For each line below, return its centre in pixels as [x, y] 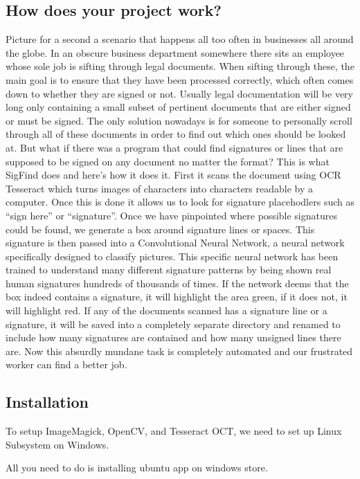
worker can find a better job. [66, 364]
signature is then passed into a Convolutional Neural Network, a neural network [175, 243]
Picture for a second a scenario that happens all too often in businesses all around [180, 39]
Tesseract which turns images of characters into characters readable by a [160, 188]
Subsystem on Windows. [57, 444]
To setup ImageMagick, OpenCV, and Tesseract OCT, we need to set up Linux [174, 431]
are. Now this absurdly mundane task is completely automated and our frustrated [179, 351]
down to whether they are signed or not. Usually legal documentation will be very [179, 93]
